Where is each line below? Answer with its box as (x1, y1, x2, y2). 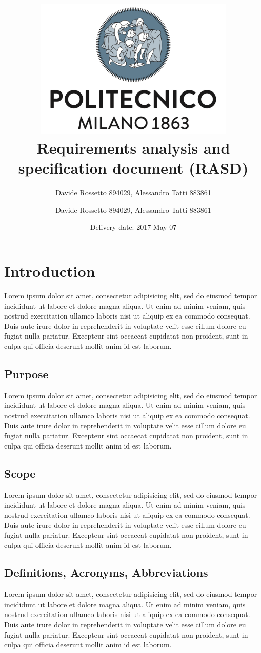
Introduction (4, 260, 95, 282)
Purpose (4, 365, 49, 381)
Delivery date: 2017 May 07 (90, 221, 177, 232)
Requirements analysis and (36, 137, 230, 158)
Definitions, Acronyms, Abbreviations (4, 565, 208, 581)
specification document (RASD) (18, 157, 249, 178)
